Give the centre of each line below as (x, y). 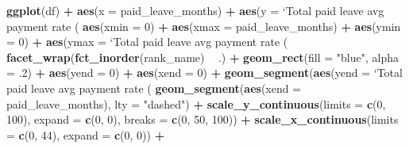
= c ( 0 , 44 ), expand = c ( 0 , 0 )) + (86, 134)
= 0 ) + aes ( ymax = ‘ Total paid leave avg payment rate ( (147, 42)
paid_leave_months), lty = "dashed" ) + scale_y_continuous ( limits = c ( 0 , (196, 103)
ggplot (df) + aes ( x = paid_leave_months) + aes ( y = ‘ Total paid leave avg (195, 10)
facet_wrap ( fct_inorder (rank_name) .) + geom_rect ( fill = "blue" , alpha (203, 57)
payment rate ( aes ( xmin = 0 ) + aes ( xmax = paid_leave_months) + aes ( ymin (204, 26)
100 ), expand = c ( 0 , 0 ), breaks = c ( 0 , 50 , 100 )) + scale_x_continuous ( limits (203, 119)
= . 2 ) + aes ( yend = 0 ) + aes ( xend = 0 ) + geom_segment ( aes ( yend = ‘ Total (204, 73)
